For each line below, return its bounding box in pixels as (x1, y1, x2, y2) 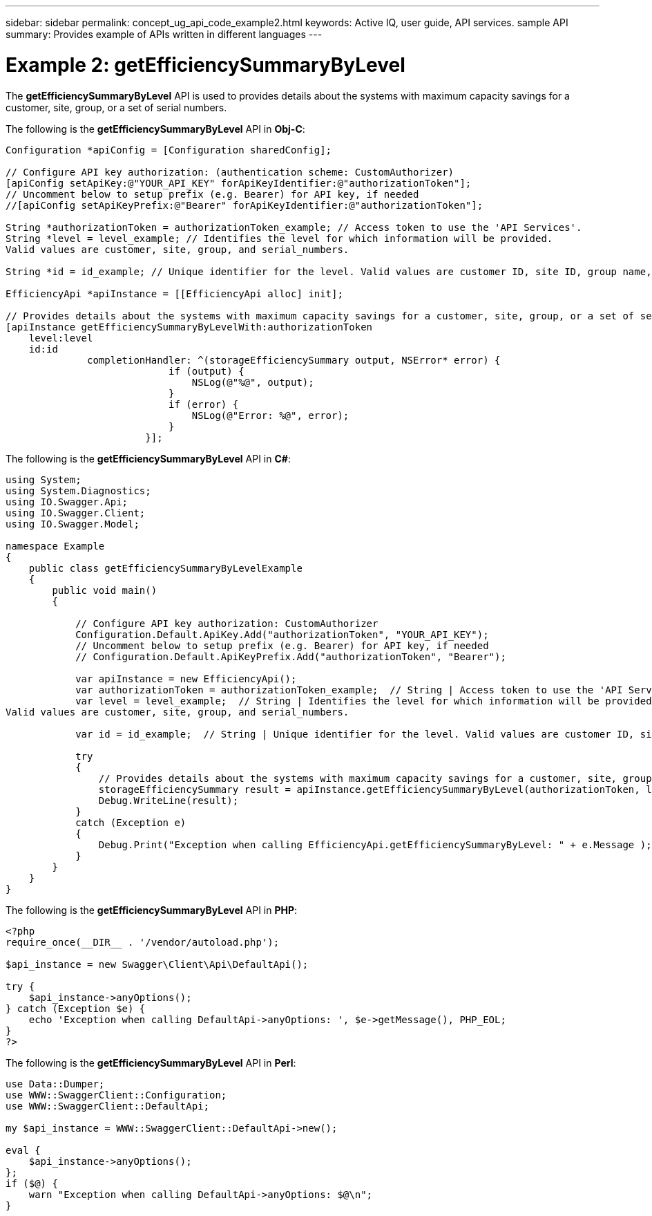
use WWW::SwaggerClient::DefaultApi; (6, 1100, 210, 1112)
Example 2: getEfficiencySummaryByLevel (6, 53, 405, 77)
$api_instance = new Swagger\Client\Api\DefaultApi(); (6, 958, 309, 970)
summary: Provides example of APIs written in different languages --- (6, 28, 323, 40)
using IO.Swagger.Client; (6, 507, 146, 518)
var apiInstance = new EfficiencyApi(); (75, 673, 297, 684)
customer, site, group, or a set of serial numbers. (6, 101, 227, 113)
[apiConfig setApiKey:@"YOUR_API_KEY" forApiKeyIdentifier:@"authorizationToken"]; (6, 177, 472, 189)
